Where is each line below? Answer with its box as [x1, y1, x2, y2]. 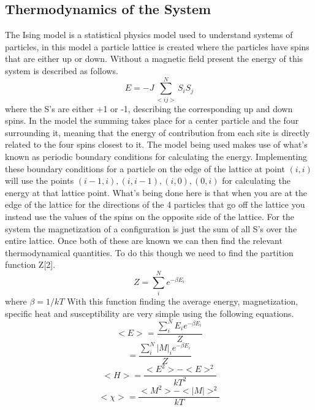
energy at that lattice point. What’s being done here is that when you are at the [5, 186, 307, 199]
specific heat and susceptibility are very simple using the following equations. [5, 306, 294, 319]
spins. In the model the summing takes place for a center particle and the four [5, 114, 299, 127]
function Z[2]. [5, 258, 56, 271]
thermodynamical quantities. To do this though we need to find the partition [5, 246, 294, 259]
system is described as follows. [5, 64, 118, 77]
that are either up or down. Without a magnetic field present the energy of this [5, 52, 303, 65]
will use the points [5, 174, 74, 187]
